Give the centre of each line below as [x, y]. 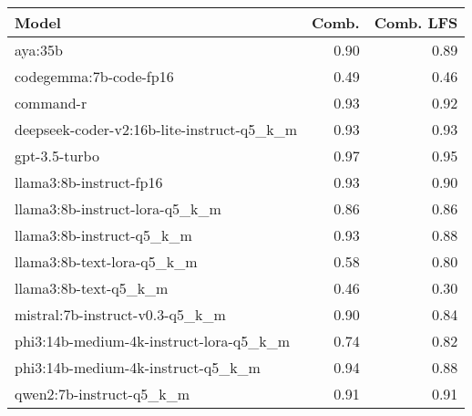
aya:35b [39, 50]
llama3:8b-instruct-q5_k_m [103, 235]
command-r [51, 103]
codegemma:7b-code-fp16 [94, 76]
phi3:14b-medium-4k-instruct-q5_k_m [138, 367]
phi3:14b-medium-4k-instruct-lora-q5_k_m [152, 341]
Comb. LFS [416, 22]
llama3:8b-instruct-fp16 [89, 182]
